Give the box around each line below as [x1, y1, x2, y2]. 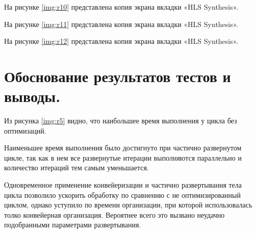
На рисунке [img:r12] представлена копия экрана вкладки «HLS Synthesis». [4, 36, 239, 46]
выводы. [4, 86, 61, 107]
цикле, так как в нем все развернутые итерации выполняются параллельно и [4, 152, 242, 163]
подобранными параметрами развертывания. [4, 219, 141, 230]
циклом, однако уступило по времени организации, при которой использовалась [4, 199, 252, 210]
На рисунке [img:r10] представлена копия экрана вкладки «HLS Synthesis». [4, 2, 239, 12]
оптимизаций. [4, 125, 46, 136]
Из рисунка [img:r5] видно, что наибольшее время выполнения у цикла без [4, 115, 237, 126]
